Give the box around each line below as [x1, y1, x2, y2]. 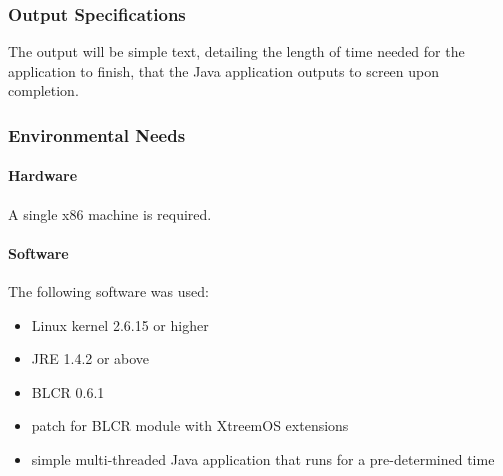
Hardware [8, 165, 78, 186]
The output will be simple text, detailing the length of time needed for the [8, 41, 465, 62]
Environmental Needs [8, 122, 186, 147]
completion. [8, 80, 79, 101]
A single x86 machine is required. [8, 203, 212, 224]
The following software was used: [8, 281, 209, 302]
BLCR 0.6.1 [31, 381, 105, 402]
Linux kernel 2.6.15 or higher [31, 314, 209, 335]
